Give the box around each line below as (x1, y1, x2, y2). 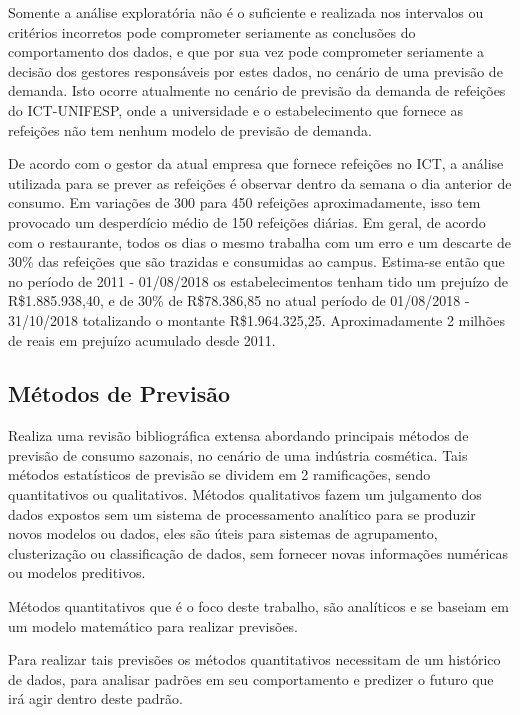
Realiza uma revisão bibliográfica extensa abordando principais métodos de (8, 425, 469, 446)
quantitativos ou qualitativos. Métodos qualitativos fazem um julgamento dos (8, 484, 482, 505)
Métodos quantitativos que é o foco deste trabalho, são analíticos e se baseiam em (8, 596, 510, 617)
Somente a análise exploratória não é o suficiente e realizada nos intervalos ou (8, 2, 484, 22)
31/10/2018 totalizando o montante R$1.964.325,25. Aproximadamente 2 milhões (8, 309, 505, 330)
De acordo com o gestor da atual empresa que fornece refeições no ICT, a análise (8, 153, 504, 174)
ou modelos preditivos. (8, 562, 146, 583)
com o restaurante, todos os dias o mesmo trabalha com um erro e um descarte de (8, 231, 512, 252)
